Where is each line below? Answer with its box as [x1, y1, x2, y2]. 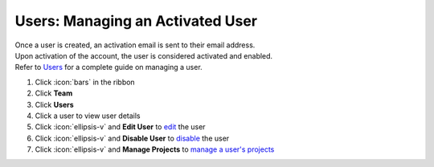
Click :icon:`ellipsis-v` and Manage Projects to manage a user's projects [35, 145, 275, 154]
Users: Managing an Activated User [14, 12, 257, 30]
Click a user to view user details [35, 111, 141, 120]
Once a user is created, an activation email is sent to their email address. [14, 40, 256, 50]
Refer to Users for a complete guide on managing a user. [14, 63, 203, 72]
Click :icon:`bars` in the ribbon [35, 77, 136, 87]
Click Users [35, 100, 74, 109]
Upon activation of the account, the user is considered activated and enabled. [14, 51, 273, 60]
